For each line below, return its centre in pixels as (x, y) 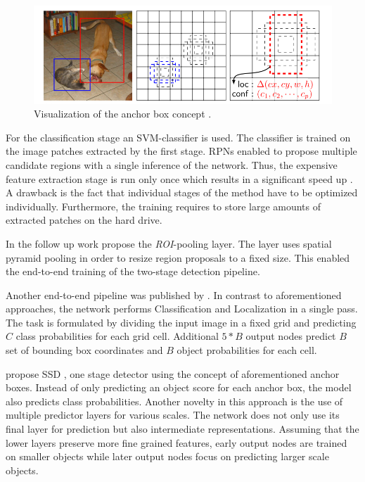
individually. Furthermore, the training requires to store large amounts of (164, 206)
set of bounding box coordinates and (84, 350)
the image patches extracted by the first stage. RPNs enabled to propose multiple (181, 151)
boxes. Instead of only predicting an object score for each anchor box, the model (179, 387)
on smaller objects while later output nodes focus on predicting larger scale (167, 456)
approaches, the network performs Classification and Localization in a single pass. (182, 309)
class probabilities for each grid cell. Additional (117, 336)
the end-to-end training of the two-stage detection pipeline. (133, 271)
